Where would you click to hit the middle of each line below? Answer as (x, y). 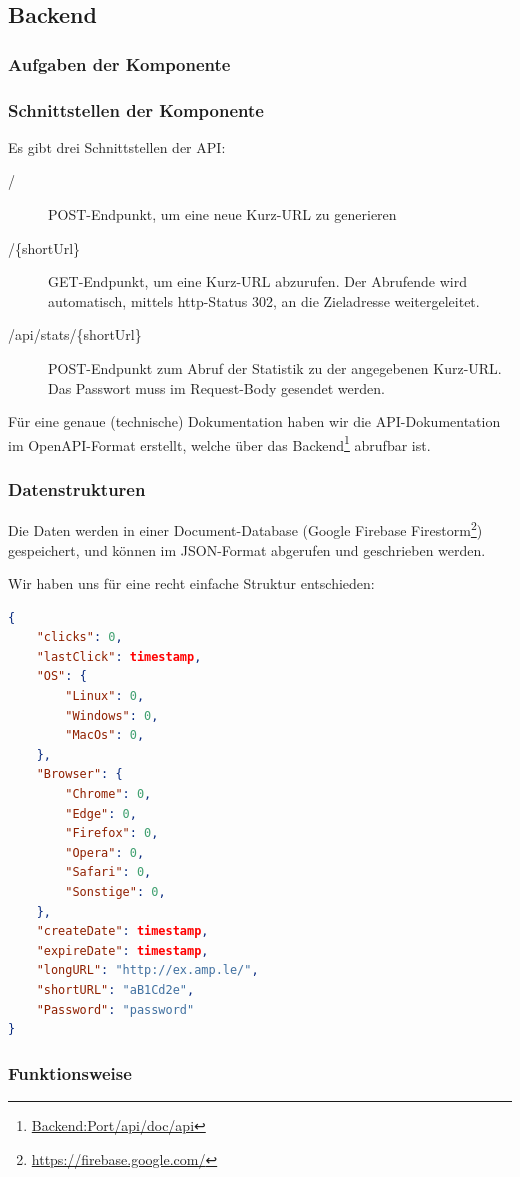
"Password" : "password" (115, 1009)
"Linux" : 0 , (105, 696)
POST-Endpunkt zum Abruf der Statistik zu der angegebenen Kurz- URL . (275, 368)
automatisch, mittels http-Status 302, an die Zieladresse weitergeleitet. (264, 300)
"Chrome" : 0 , (108, 794)
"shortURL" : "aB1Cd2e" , (115, 989)
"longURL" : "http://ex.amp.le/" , (147, 970)
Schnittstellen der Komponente (136, 109)
